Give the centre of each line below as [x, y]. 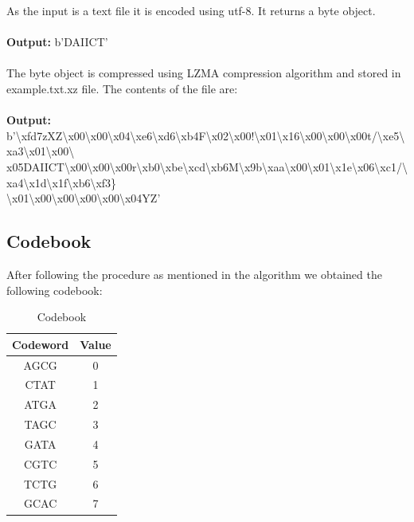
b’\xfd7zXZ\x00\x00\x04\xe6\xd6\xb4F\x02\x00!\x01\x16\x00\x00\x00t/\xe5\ [206, 135]
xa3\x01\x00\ [41, 151]
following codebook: [55, 290]
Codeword [41, 344]
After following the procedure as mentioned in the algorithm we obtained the [194, 274]
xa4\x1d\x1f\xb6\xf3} [62, 182]
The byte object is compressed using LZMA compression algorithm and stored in [204, 73]
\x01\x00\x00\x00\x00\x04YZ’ [84, 198]
